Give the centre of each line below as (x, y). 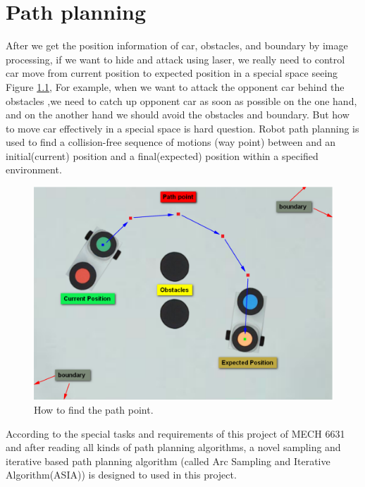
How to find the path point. (94, 409)
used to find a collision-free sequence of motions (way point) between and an (171, 142)
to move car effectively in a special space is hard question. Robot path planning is (182, 128)
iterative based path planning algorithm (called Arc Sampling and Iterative (168, 461)
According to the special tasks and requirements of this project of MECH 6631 (175, 433)
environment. (34, 169)
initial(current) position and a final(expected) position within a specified (162, 155)
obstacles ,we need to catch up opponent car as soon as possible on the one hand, (181, 100)
